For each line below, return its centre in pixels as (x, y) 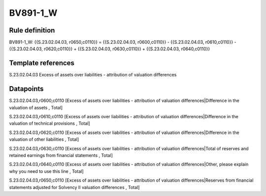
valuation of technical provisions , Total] (50, 124)
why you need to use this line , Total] (46, 171)
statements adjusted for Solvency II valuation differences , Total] (74, 187)
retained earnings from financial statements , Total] (61, 155)
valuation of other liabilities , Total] (44, 139)
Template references (42, 63)
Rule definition (32, 30)
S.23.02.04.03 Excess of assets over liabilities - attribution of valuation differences (93, 75)
